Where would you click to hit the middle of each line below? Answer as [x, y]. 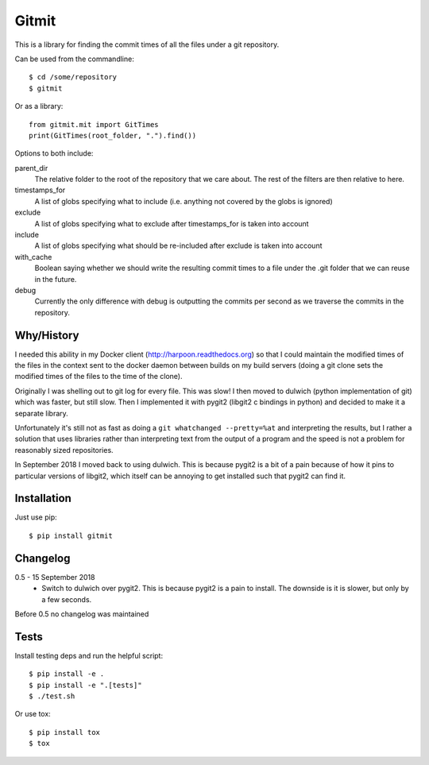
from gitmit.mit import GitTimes [94, 124]
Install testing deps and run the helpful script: [89, 655]
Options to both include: [54, 153]
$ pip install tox [65, 732]
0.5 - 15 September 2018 [55, 577]
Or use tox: [33, 714]
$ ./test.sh [52, 696]
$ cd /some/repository [73, 77]
